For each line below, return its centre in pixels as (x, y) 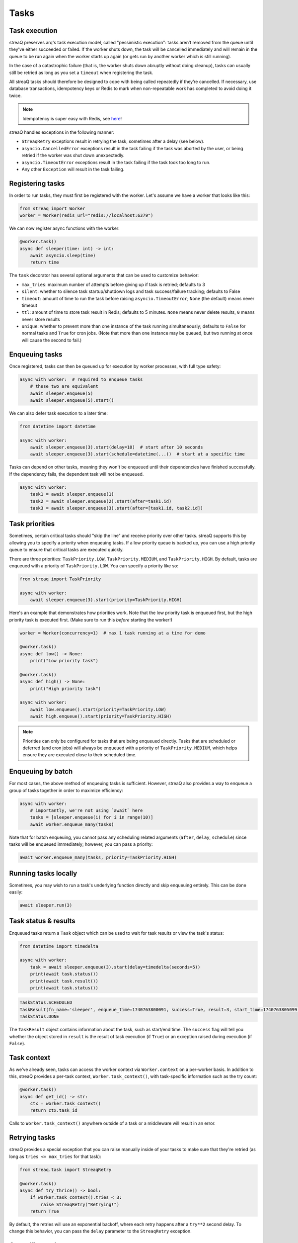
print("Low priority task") (64, 661)
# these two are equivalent (64, 386)
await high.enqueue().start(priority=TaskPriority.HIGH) (101, 716)
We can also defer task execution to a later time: (59, 413)
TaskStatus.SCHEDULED (46, 1003)
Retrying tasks (32, 1138)
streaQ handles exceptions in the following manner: (62, 132)
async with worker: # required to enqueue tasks (81, 379)
